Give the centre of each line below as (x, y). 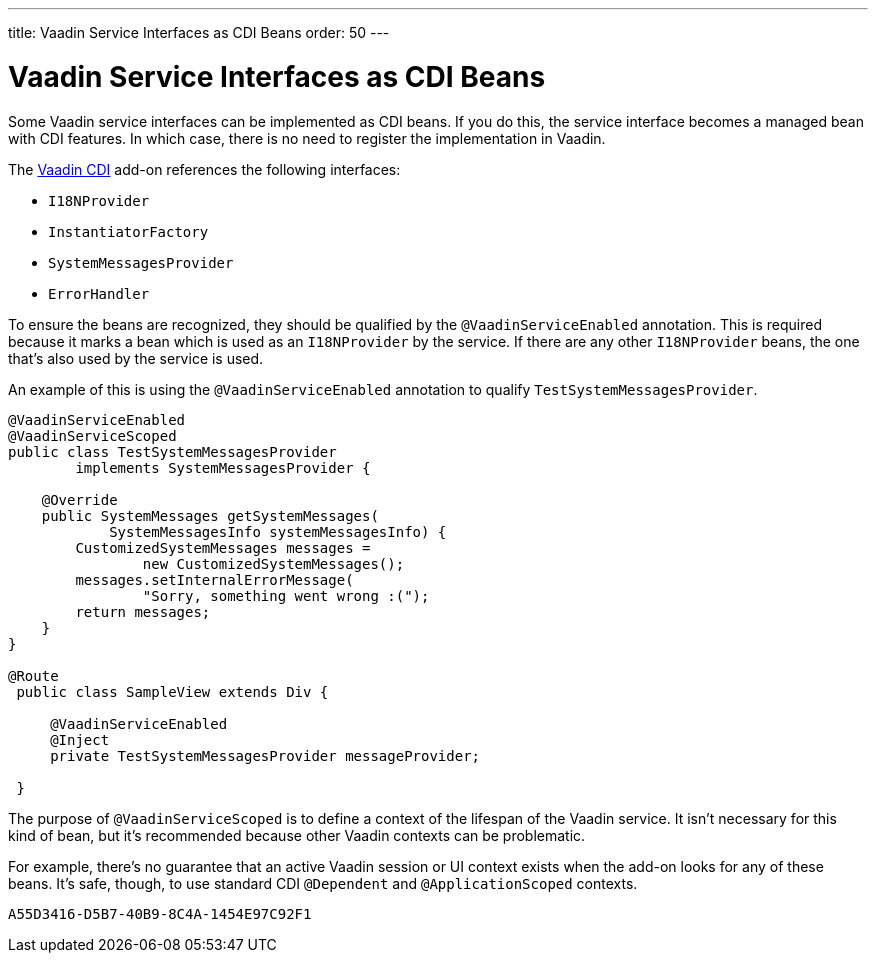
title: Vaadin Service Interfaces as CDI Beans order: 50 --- (199, 32)
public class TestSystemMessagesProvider (172, 451)
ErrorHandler (99, 293)
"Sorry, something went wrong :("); (286, 595)
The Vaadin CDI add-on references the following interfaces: (204, 169)
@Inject (80, 739)
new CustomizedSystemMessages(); (273, 563)
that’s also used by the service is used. (136, 358)
